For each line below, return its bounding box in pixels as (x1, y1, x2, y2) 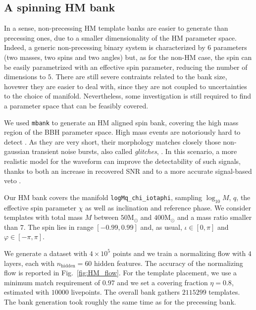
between (94, 212, 119, 222)
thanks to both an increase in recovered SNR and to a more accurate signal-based (4, 165, 252, 176)
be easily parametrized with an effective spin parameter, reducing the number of (4, 61, 248, 72)
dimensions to (4, 71, 46, 82)
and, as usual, (140, 221, 182, 232)
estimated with (4, 287, 50, 297)
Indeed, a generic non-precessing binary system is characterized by (4, 42, 205, 52)
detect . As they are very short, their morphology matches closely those (4, 136, 221, 147)
